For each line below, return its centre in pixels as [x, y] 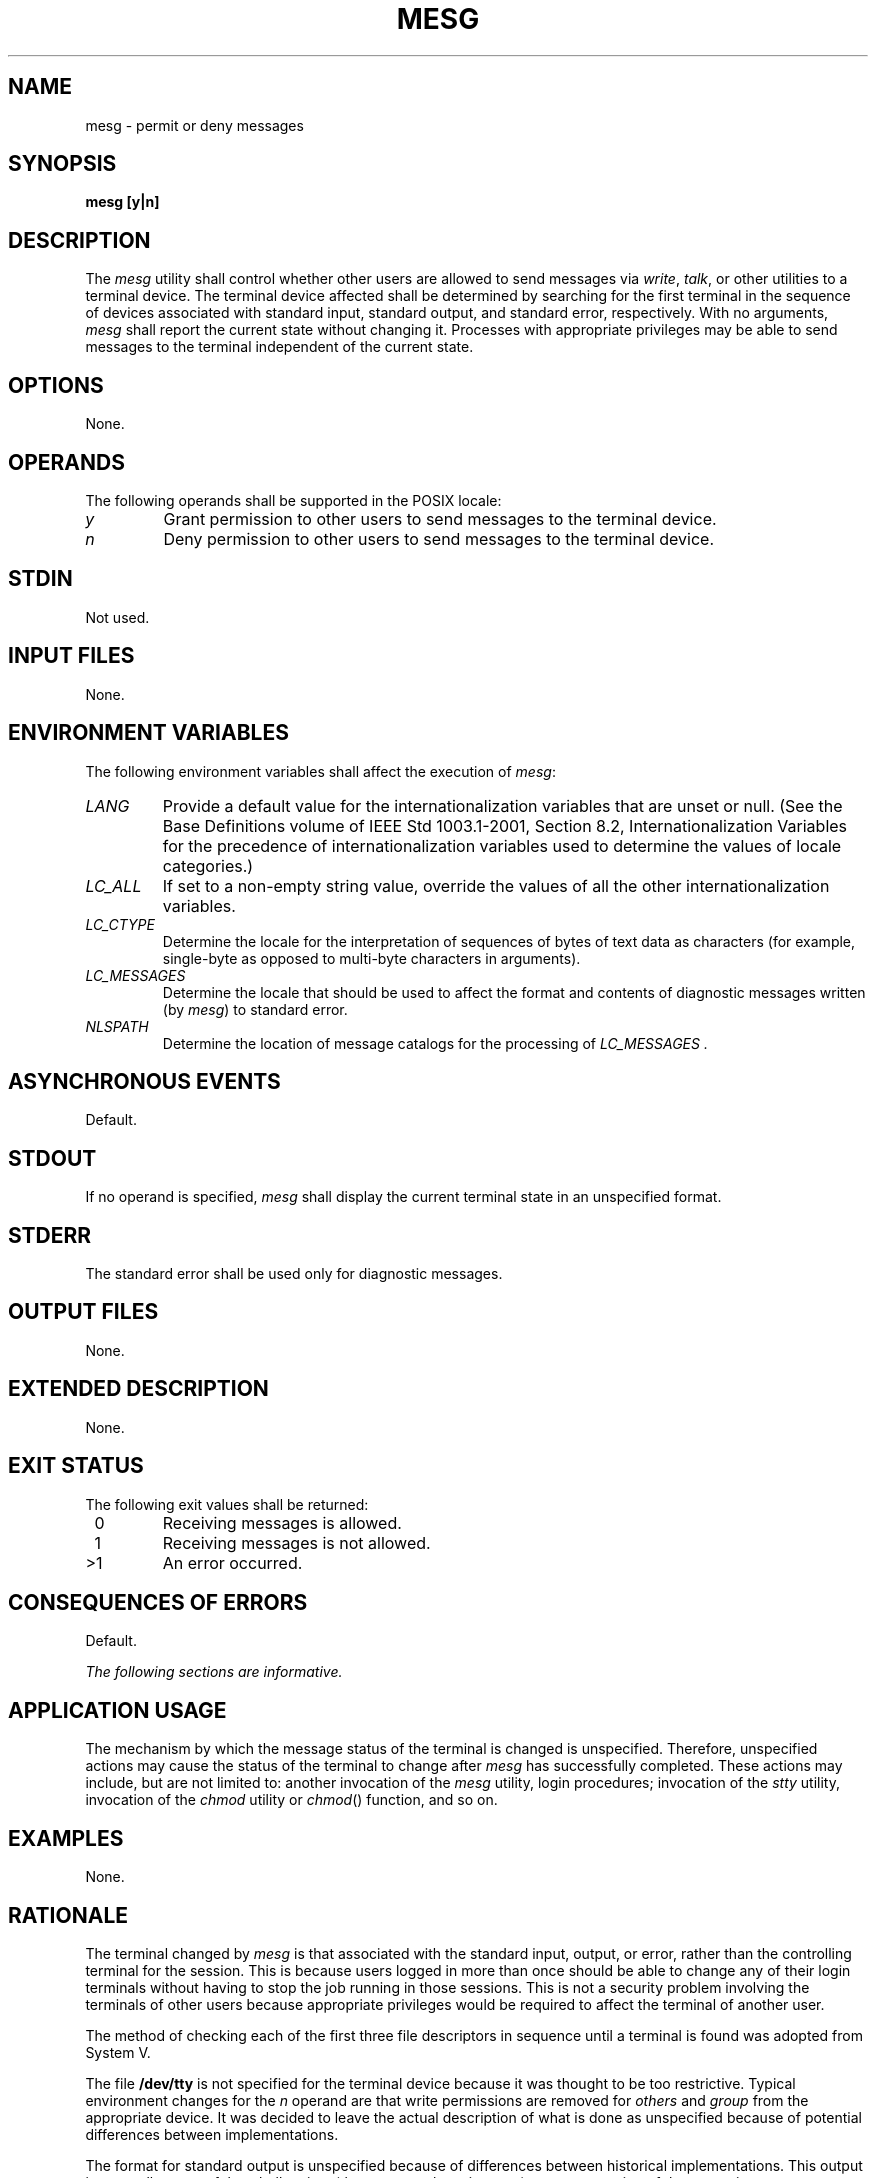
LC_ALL [113, 885]
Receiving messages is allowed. [282, 1522]
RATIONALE [68, 1915]
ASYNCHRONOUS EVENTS [144, 1081]
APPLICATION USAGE [117, 1710]
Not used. [117, 617]
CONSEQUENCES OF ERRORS [158, 1602]
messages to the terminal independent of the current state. [279, 347]
